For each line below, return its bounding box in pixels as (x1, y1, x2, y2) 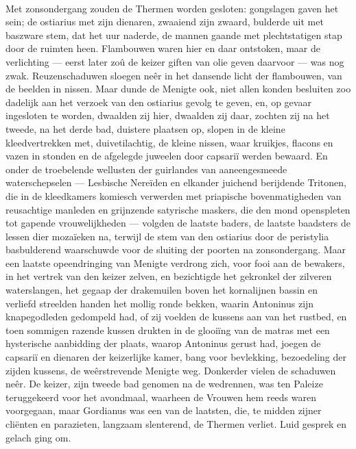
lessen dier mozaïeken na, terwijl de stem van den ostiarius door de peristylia (5, 229, 329, 243)
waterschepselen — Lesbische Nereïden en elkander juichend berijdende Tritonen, (5, 175, 346, 190)
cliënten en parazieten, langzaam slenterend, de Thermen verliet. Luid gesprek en (5, 417, 347, 431)
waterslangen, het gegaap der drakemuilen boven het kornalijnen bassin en (5, 283, 318, 297)
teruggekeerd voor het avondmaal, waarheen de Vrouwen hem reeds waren (5, 389, 316, 404)
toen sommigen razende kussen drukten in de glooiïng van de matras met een (5, 322, 330, 337)
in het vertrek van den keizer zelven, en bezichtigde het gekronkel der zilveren (5, 269, 332, 283)
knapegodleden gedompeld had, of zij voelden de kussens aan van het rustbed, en (5, 309, 347, 324)
